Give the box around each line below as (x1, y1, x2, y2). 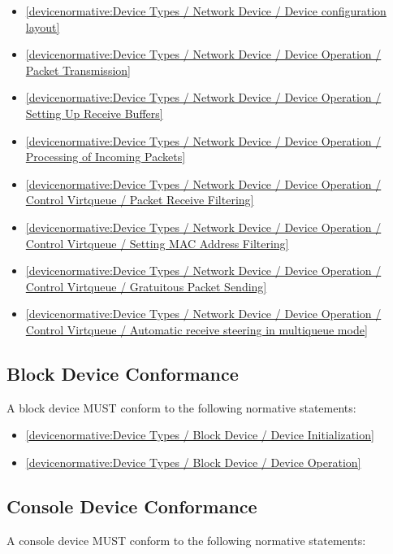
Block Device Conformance (6, 360, 239, 386)
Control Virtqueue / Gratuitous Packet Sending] (25, 277, 267, 294)
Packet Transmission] (25, 61, 131, 78)
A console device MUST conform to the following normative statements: (6, 531, 366, 548)
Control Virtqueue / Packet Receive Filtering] (25, 191, 254, 208)
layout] (25, 18, 60, 35)
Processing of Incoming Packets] (25, 148, 186, 165)
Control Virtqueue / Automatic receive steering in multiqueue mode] (25, 321, 368, 338)
